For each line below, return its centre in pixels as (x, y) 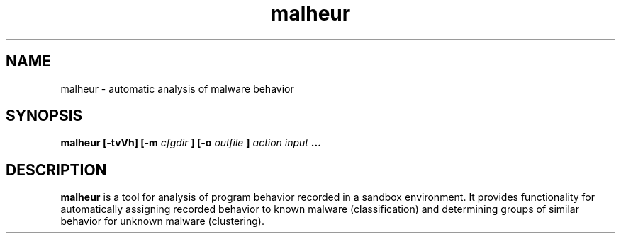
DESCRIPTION (56, 170)
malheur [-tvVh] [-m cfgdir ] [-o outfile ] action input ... (191, 143)
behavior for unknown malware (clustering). (162, 221)
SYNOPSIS (44, 116)
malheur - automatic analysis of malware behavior (177, 88)
